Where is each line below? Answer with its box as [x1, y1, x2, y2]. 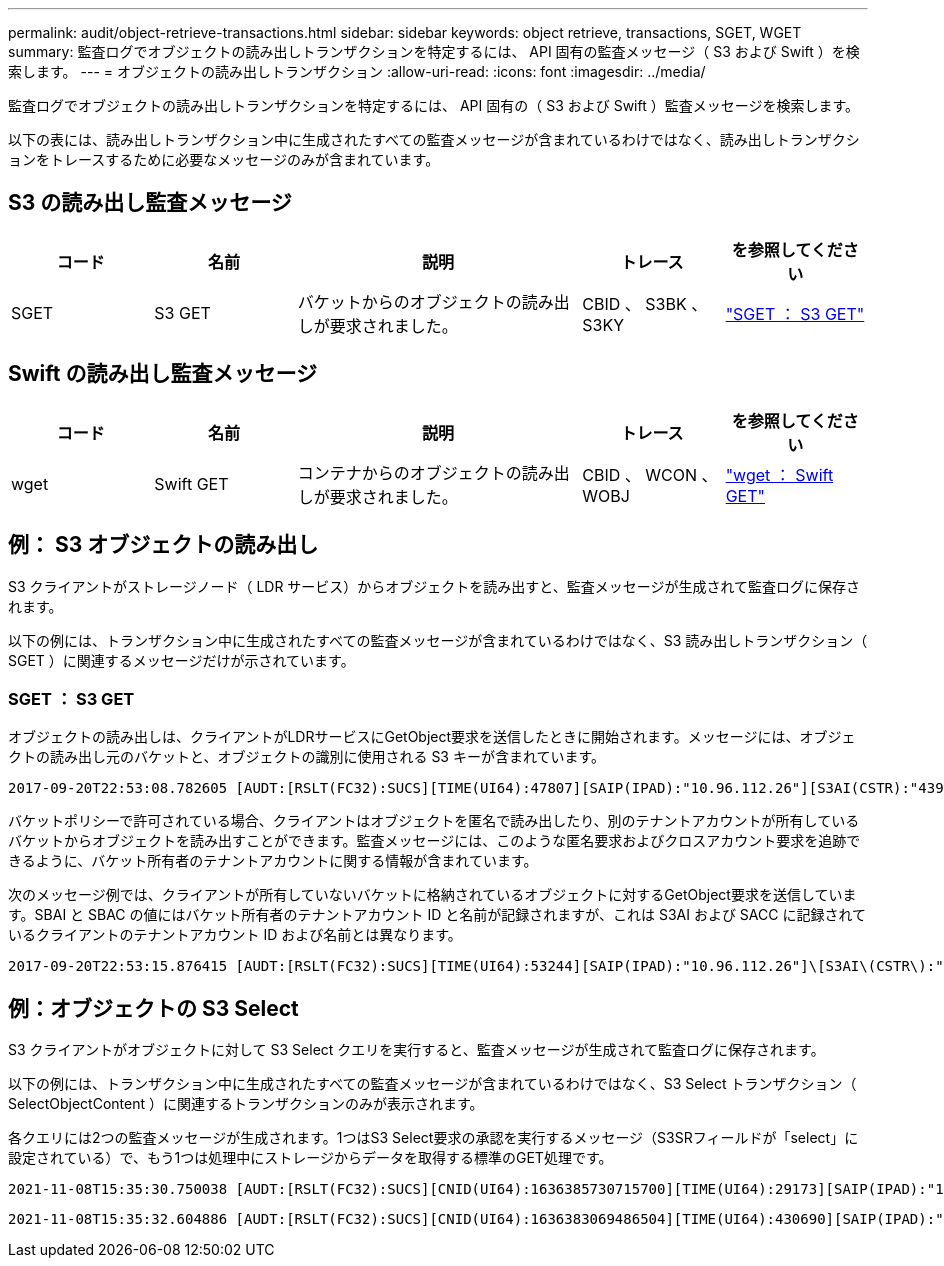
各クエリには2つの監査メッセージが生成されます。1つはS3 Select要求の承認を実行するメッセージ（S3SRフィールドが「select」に [8, 1129, 859, 1147]
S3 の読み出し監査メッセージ [8, 190, 292, 216]
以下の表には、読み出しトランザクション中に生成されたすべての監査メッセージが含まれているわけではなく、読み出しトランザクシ [8, 131, 860, 148]
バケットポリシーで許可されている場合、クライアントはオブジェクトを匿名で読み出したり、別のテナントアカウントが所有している [8, 812, 860, 830]
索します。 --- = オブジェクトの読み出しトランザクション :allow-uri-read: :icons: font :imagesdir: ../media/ [8, 63, 706, 80]
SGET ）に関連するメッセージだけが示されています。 [8, 651, 355, 669]
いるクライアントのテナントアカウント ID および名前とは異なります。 [8, 926, 462, 944]
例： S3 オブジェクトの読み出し [8, 532, 319, 558]
